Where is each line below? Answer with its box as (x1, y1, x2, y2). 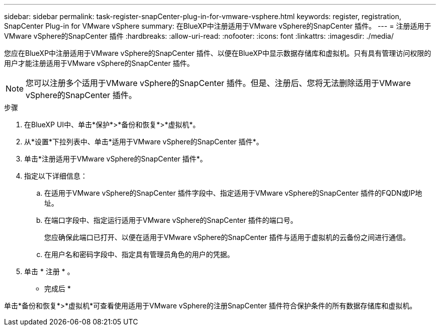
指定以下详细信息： (24, 172, 87, 180)
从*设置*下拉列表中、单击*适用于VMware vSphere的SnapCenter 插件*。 (24, 137, 264, 146)
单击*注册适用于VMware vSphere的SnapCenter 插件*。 (24, 154, 207, 163)
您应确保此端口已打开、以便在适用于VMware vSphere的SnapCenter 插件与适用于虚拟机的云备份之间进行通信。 (44, 233, 410, 241)
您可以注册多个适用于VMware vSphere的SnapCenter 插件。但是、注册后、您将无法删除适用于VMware (26, 78, 411, 88)
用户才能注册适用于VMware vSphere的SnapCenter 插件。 (4, 59, 194, 67)
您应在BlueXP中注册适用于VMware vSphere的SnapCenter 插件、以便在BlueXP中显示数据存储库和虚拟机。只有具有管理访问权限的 (4, 49, 431, 57)
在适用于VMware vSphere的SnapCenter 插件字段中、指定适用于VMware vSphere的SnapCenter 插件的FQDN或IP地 (44, 189, 422, 197)
